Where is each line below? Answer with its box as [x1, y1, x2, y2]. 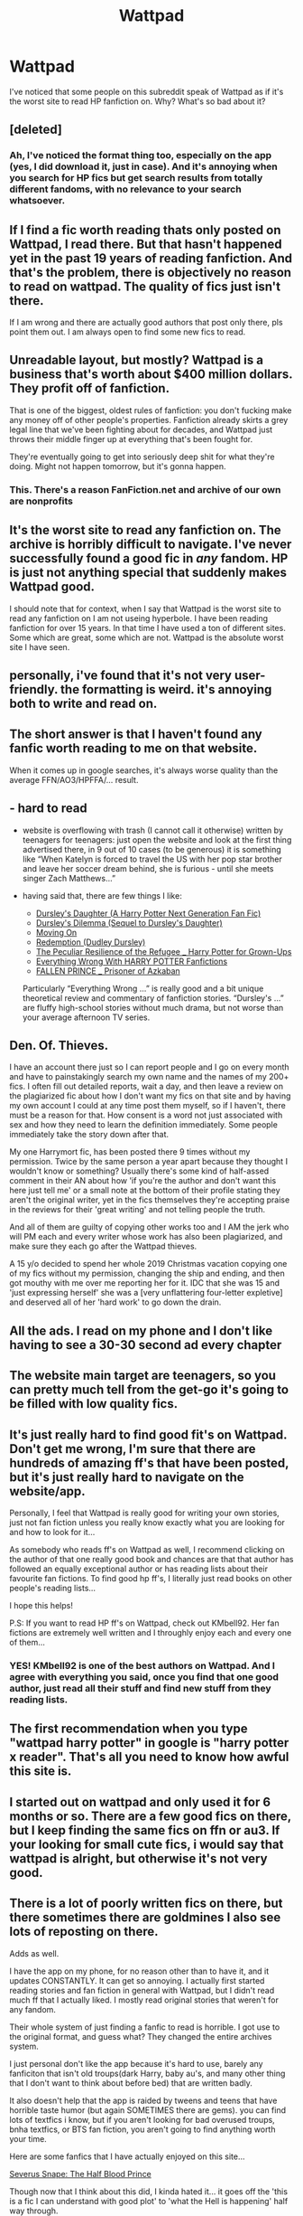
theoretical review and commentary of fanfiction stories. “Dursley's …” [22, 992, 284, 1004]
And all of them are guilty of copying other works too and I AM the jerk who [9, 1221, 289, 1232]
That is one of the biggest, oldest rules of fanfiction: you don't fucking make [9, 404, 292, 416]
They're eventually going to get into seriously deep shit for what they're [9, 451, 275, 462]
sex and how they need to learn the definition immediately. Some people [9, 1119, 278, 1130]
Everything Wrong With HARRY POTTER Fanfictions [35, 956, 228, 967]
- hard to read [9, 801, 87, 816]
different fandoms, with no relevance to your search [9, 183, 242, 195]
